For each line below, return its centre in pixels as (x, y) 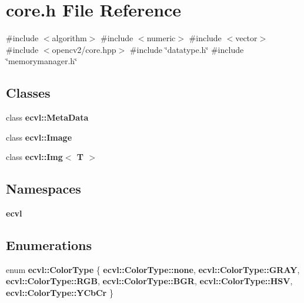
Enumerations (49, 245)
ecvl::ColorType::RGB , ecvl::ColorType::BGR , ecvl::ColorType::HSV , (149, 281)
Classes (28, 93)
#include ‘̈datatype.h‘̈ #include (187, 49)
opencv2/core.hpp (84, 49)
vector (246, 38)
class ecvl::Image (39, 137)
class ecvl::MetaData (47, 117)
